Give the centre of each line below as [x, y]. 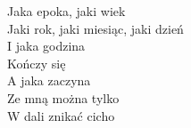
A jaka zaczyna [49, 80]
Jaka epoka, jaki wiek [66, 11]
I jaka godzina [46, 46]
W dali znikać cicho [61, 115]
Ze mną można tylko [63, 97]
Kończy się [37, 63]
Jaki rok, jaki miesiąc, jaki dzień [95, 28]
